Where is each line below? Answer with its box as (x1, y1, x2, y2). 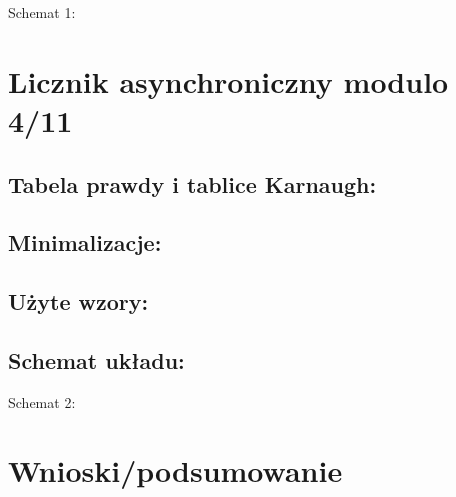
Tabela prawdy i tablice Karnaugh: (8, 168, 377, 199)
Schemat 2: (8, 391, 76, 412)
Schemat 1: (8, 2, 76, 22)
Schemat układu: (8, 344, 185, 375)
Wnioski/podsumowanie (8, 450, 343, 491)
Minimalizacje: (8, 227, 162, 258)
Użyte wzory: (8, 286, 149, 317)
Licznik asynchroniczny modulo (8, 60, 449, 101)
